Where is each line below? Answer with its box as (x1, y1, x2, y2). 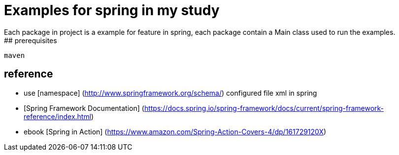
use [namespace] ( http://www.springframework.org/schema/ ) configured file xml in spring (24, 88, 317, 97)
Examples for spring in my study (4, 2, 220, 19)
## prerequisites (4, 36, 57, 45)
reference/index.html (24, 112, 92, 121)
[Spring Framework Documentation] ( (24, 103, 144, 112)
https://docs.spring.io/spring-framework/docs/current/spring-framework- (144, 103, 384, 112)
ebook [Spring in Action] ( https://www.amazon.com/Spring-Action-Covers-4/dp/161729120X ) (24, 127, 327, 136)
